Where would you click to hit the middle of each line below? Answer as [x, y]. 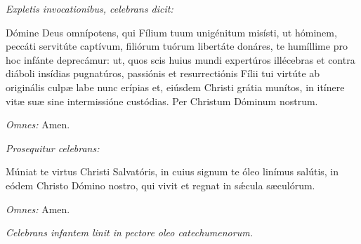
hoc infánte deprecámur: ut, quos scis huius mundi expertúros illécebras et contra [180, 59]
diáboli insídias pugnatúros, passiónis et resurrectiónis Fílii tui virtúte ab [163, 73]
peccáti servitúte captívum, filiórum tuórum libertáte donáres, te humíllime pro [177, 46]
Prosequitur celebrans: [53, 148]
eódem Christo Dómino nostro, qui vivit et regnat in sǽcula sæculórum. [160, 185]
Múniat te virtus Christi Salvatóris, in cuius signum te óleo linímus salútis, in [172, 171]
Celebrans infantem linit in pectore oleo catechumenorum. [129, 232]
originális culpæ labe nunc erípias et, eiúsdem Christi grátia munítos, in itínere [175, 87]
